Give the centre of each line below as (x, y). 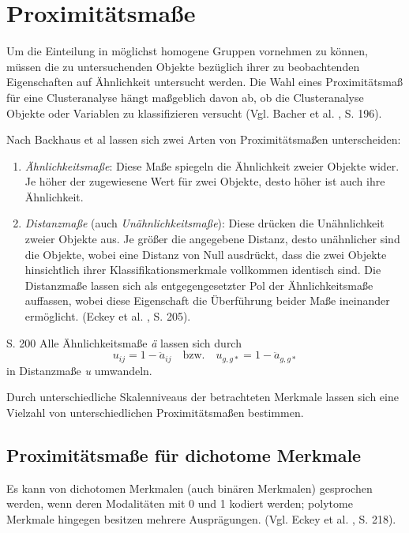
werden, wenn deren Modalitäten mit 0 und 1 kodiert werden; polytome (180, 503)
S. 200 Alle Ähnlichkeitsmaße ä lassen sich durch (124, 342)
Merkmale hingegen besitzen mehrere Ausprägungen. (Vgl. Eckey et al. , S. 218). (201, 518)
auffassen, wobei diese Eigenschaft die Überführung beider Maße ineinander (207, 300)
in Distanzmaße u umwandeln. (79, 370)
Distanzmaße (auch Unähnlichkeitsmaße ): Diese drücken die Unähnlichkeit (204, 223)
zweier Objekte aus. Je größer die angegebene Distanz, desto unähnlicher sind (212, 239)
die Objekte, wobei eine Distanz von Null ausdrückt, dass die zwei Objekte (206, 254)
